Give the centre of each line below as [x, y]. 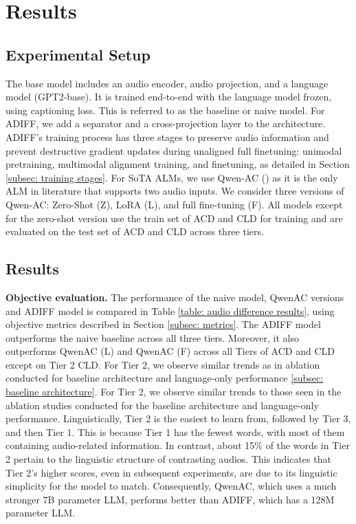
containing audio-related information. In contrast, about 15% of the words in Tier [178, 445]
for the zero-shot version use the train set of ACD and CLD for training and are [174, 218]
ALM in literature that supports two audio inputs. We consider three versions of [175, 191]
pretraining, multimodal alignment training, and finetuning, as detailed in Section [178, 164]
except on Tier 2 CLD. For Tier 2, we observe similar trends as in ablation [163, 364]
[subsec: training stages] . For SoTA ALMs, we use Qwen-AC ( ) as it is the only [172, 177]
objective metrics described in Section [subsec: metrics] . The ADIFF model [163, 324]
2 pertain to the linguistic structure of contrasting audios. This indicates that [168, 459]
